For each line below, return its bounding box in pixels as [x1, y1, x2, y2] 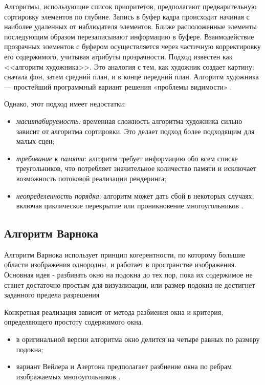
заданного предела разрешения [4, 289, 100, 300]
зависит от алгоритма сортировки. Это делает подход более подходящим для [16, 125, 255, 136]
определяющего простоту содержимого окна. [4, 316, 143, 327]
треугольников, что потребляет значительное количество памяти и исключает [16, 163, 256, 174]
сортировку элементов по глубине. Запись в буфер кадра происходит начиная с [4, 11, 250, 22]
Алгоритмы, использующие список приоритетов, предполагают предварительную [4, 1, 257, 11]
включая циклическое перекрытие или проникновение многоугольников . [16, 200, 244, 211]
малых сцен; [16, 136, 55, 146]
